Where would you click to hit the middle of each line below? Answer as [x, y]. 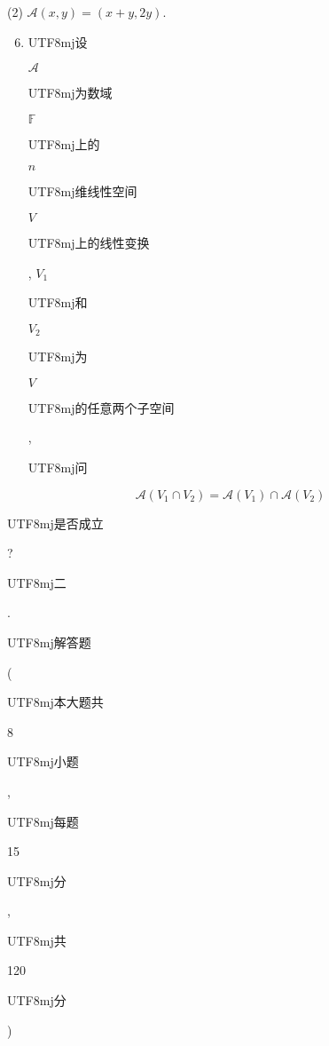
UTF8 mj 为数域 [70, 93]
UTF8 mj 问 [58, 467]
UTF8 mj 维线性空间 [82, 191]
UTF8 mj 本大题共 [55, 702]
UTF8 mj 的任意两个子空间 [101, 407]
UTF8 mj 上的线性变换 [89, 242]
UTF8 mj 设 [58, 41]
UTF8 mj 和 [58, 302]
